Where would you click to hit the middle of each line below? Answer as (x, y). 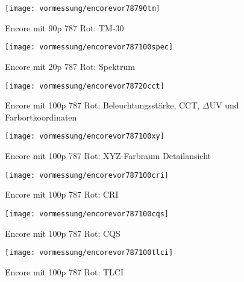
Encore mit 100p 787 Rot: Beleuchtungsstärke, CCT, (102, 105)
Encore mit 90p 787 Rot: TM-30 (64, 27)
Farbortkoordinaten (41, 117)
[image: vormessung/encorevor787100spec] (89, 47)
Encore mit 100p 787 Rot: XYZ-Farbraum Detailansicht (108, 155)
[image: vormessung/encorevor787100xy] (85, 136)
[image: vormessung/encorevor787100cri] (87, 175)
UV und (224, 105)
